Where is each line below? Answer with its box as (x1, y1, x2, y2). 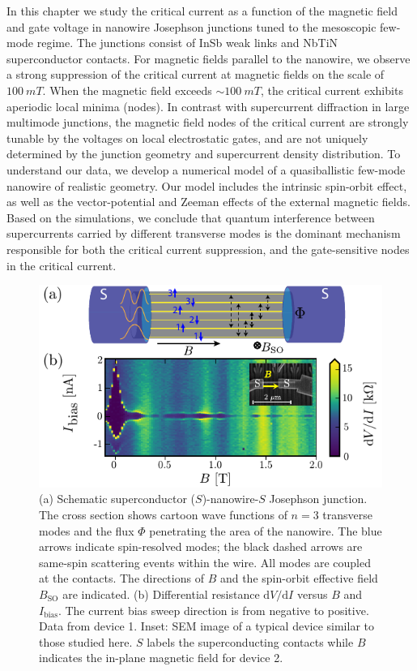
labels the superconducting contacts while (147, 633, 354, 650)
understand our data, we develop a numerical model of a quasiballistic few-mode (6, 161, 406, 178)
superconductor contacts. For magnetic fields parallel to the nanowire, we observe (6, 49, 411, 67)
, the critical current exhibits (260, 81, 403, 98)
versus (296, 585, 328, 602)
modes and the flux (39, 522, 134, 539)
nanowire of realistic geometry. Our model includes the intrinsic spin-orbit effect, (6, 177, 407, 194)
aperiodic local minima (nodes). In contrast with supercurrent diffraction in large (6, 97, 410, 114)
